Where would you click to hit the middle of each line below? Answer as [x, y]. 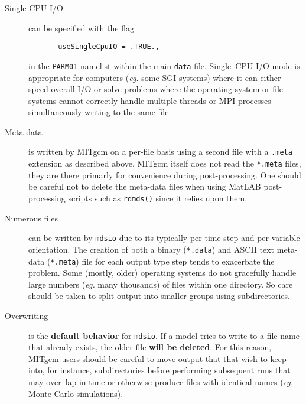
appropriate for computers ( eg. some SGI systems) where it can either [155, 77]
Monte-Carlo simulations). [76, 393]
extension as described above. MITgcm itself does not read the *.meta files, [165, 163]
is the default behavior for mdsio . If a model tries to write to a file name [164, 335]
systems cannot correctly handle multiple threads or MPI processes [150, 100]
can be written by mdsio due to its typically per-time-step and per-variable [164, 238]
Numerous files [32, 218]
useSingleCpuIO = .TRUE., [109, 47]
